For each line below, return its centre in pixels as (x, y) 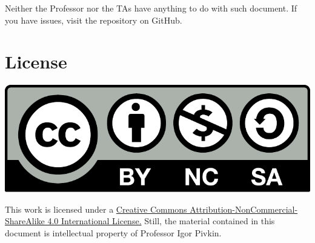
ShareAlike (25, 221)
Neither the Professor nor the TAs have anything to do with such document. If (151, 8)
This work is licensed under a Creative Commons (96, 209)
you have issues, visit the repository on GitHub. (94, 20)
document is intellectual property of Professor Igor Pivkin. (113, 232)
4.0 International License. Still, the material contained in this (161, 221)
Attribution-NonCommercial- (244, 209)
